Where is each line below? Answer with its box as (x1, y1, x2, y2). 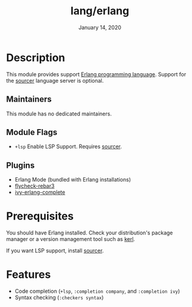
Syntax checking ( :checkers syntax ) (14, 294, 104, 301)
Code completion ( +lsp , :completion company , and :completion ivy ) (14, 287, 180, 295)
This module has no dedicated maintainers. (6, 110, 112, 117)
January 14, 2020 (78, 24, 122, 31)
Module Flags (6, 127, 58, 137)
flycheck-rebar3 (14, 183, 55, 190)
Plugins (6, 160, 35, 170)
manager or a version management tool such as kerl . (6, 236, 136, 243)
